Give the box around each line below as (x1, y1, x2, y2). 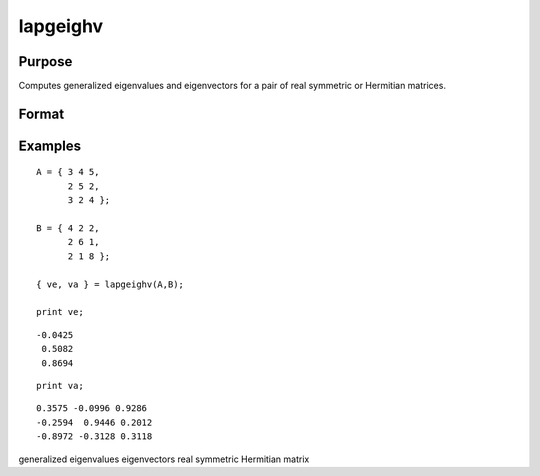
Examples (18, 137, 82, 154)
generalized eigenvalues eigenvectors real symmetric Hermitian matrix (18, 453, 310, 465)
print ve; (36, 306, 84, 318)
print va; (36, 380, 84, 391)
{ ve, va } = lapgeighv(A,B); (36, 278, 185, 290)
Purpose (18, 53, 73, 70)
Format (18, 105, 65, 122)
